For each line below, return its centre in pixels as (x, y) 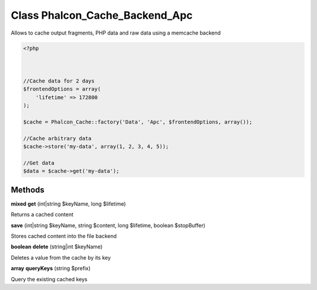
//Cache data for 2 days (59, 81)
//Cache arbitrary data (58, 138)
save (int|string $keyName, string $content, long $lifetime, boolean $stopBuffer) (108, 225)
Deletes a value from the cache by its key (61, 257)
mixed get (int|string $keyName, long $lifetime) (68, 204)
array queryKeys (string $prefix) (51, 268)
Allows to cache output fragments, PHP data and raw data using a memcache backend (116, 33)
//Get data (39, 163)
